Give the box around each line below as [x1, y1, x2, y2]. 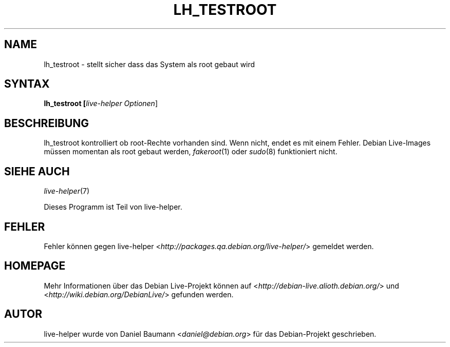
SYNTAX [4, 77, 50, 91]
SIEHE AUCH [4, 165, 70, 178]
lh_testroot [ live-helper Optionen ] [44, 99, 158, 108]
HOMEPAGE [4, 259, 66, 273]
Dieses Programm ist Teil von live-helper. [44, 202, 182, 212]
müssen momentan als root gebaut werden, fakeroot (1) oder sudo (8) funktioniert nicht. [44, 147, 338, 156]
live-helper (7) [44, 187, 90, 196]
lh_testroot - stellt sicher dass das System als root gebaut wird [44, 59, 255, 69]
